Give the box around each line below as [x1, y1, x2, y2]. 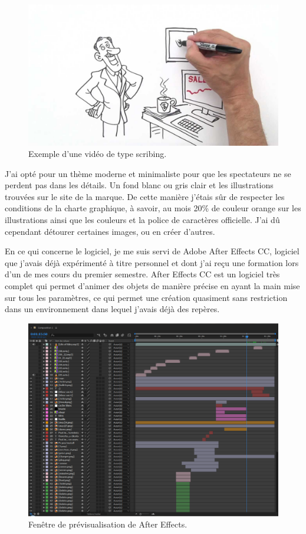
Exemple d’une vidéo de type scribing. [28, 148, 167, 160]
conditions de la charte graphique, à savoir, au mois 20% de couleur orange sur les [5, 202, 301, 214]
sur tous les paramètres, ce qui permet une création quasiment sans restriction [5, 291, 288, 303]
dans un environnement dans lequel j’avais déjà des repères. [5, 303, 220, 315]
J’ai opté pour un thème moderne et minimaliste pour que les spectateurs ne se [5, 167, 291, 179]
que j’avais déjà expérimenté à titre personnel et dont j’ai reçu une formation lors [5, 256, 299, 268]
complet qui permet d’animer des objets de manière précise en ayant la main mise [5, 280, 300, 292]
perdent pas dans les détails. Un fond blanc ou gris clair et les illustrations [5, 179, 274, 191]
